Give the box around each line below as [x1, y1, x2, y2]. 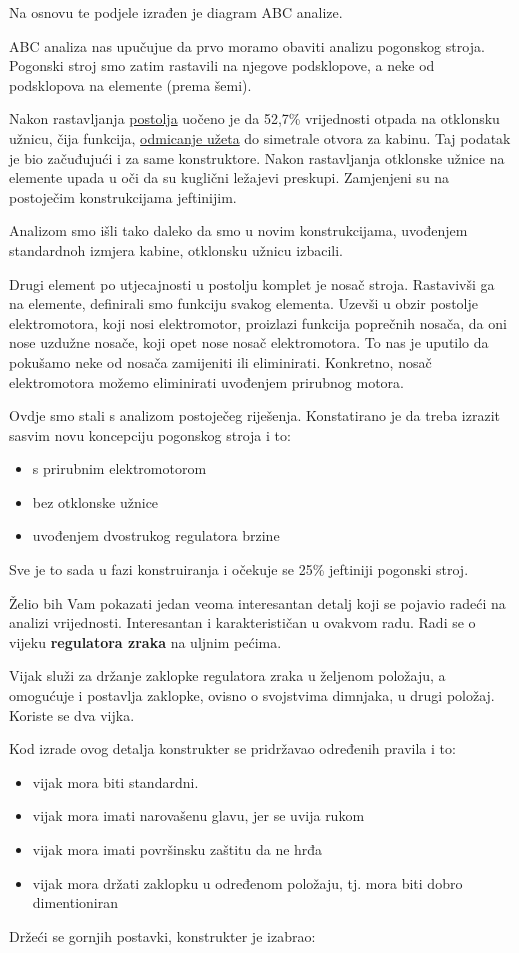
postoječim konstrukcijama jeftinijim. [9, 186, 237, 207]
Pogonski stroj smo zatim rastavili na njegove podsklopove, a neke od [9, 55, 435, 76]
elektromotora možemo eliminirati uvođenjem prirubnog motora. [9, 371, 404, 392]
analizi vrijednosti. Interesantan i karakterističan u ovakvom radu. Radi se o [9, 612, 476, 633]
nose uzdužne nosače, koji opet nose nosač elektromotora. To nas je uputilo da [9, 332, 489, 353]
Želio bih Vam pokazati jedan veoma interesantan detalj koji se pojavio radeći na [9, 592, 506, 613]
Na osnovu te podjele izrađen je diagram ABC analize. [9, 2, 343, 22]
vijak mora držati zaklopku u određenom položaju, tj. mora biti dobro [32, 872, 463, 893]
